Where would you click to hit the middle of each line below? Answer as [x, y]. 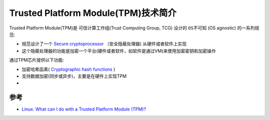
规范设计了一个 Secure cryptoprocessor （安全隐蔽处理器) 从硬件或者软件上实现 [104, 44]
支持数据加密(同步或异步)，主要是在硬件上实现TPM [74, 76]
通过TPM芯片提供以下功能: [37, 60]
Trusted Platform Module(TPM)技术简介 [93, 13]
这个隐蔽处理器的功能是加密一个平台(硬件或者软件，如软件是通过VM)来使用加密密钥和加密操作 [119, 51]
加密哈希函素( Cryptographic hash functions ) [68, 69]
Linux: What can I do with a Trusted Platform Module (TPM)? [84, 109]
